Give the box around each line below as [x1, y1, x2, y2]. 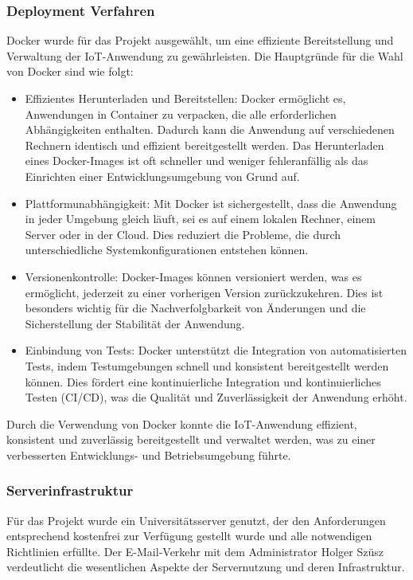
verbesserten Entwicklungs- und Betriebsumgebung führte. [6, 446, 291, 463]
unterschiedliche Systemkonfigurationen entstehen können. [25, 241, 309, 258]
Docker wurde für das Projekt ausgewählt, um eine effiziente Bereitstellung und [6, 32, 394, 49]
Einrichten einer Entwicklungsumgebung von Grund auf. [25, 167, 300, 184]
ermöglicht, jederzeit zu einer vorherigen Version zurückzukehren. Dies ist [25, 284, 384, 300]
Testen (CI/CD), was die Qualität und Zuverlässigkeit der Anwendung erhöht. [25, 389, 407, 406]
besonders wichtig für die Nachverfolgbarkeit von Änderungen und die [25, 300, 366, 316]
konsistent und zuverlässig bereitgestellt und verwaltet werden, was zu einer [6, 431, 376, 448]
